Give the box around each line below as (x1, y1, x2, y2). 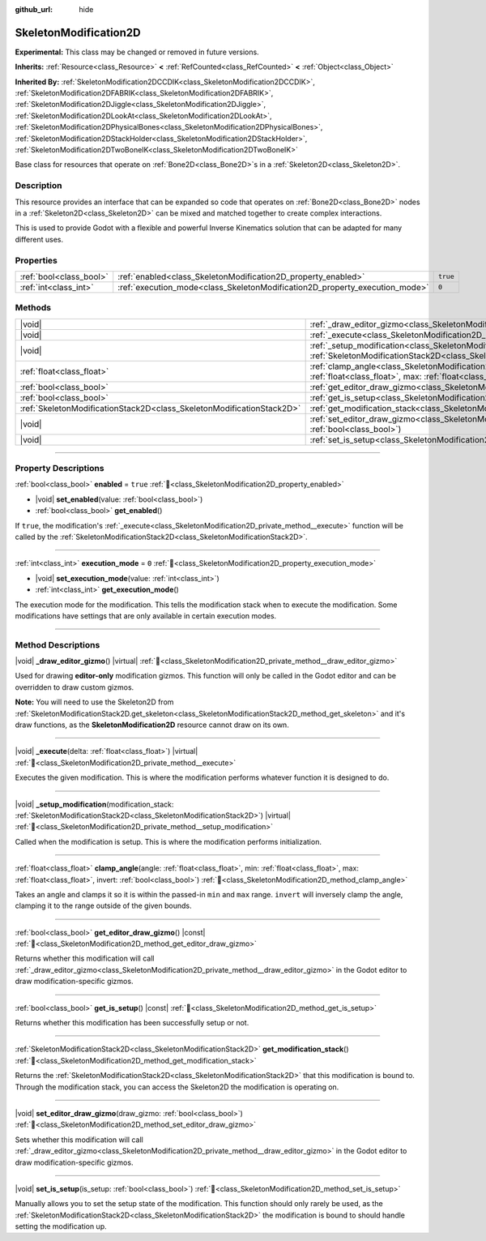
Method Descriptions (15, 639, 100, 650)
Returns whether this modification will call (15, 953, 155, 964)
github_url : (15, 5, 53, 14)
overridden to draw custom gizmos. (15, 682, 134, 692)
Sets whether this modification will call (15, 1135, 143, 1145)
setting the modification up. (15, 1222, 107, 1231)
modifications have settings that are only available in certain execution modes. (15, 610, 277, 620)
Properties (15, 255, 58, 266)
